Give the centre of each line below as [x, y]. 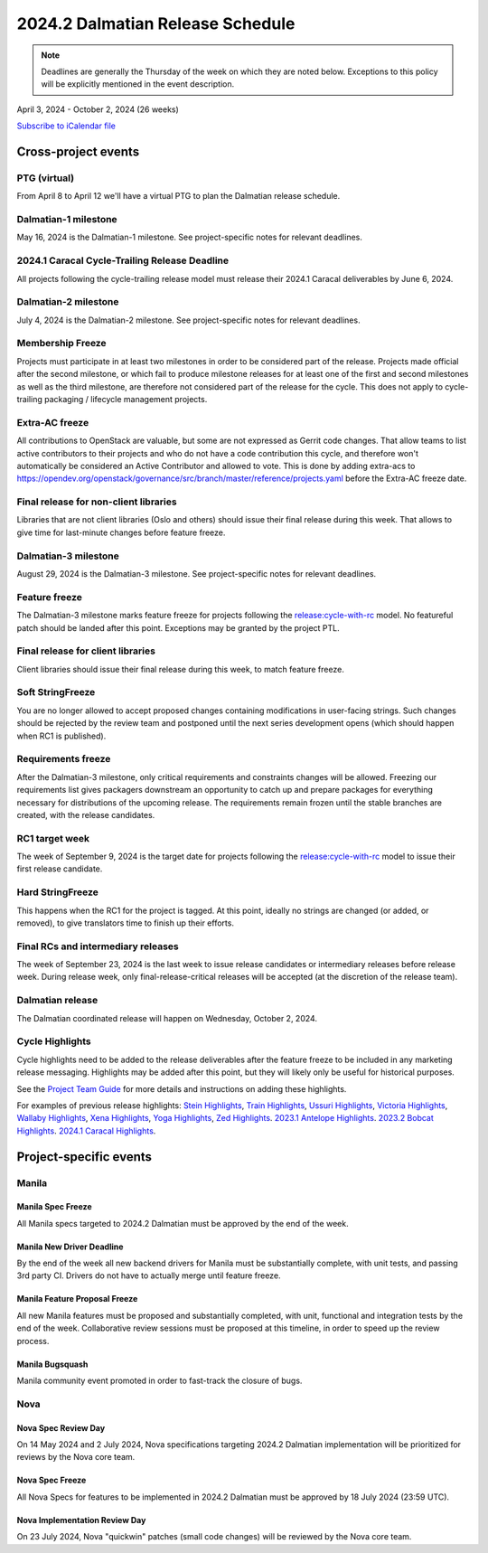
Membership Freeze [62, 344]
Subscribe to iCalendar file [66, 126]
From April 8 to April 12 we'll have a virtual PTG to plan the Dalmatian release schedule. [178, 196]
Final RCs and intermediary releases [98, 946]
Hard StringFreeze [58, 892]
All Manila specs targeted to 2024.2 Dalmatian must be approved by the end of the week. [183, 1223]
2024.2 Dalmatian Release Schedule [156, 24]
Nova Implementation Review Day [81, 1520]
